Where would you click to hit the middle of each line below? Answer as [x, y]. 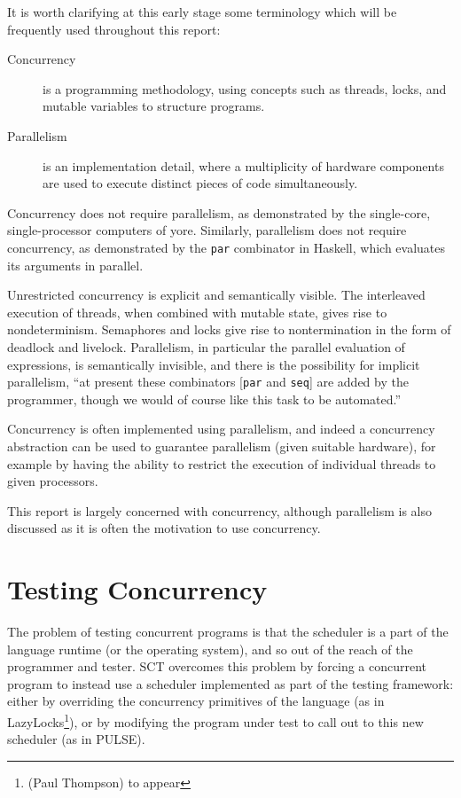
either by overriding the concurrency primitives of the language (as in [196, 701]
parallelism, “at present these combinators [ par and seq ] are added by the [208, 382]
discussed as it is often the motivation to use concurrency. [164, 528]
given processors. [53, 481]
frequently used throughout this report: [114, 29]
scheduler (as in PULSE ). [76, 739]
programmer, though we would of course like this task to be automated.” [204, 399]
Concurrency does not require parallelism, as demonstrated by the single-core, [219, 212]
